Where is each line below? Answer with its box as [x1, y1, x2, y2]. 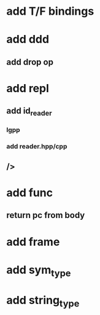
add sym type [6, 263, 71, 279]
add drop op [6, 56, 54, 67]
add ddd [6, 33, 50, 47]
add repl [6, 81, 49, 95]
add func [6, 185, 53, 200]
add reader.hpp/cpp [6, 142, 67, 151]
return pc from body [6, 210, 85, 220]
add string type [6, 293, 80, 309]
